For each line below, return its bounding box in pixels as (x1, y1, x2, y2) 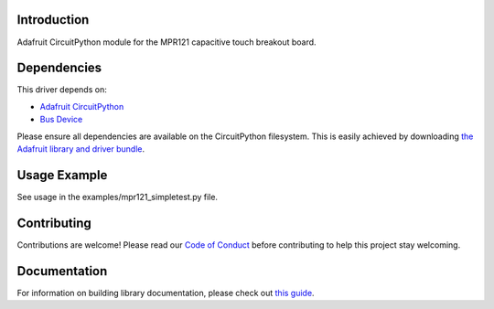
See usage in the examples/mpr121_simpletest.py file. (16, 191, 219, 202)
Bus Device (39, 114, 83, 125)
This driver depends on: (16, 84, 107, 95)
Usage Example (16, 167, 108, 183)
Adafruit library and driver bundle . (16, 143, 145, 154)
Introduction (16, 12, 90, 27)
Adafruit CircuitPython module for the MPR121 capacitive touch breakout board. (16, 37, 317, 48)
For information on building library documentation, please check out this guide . (16, 287, 315, 298)
